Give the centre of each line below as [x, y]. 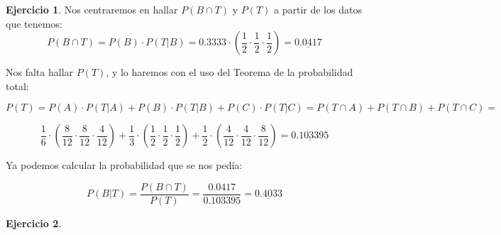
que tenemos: [34, 23]
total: [17, 86]
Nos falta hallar [40, 72]
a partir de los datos [318, 9]
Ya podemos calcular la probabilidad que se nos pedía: [124, 165]
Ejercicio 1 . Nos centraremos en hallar [92, 9]
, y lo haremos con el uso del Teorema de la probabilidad [230, 72]
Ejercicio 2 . [34, 223]
